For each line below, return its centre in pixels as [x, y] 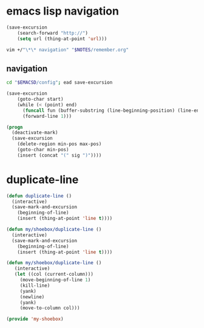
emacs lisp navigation [63, 11]
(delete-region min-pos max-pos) [59, 144]
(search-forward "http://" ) [53, 33]
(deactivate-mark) [35, 133]
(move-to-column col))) [50, 308]
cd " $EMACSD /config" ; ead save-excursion [59, 83]
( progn [15, 127]
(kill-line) [35, 285]
